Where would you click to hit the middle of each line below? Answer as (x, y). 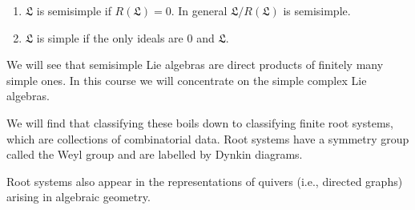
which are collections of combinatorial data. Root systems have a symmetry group (208, 138)
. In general (199, 10)
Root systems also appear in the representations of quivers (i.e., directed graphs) (205, 181)
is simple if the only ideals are (110, 37)
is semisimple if (74, 10)
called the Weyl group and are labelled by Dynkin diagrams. (155, 154)
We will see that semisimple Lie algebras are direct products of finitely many (195, 65)
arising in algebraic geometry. (79, 197)
